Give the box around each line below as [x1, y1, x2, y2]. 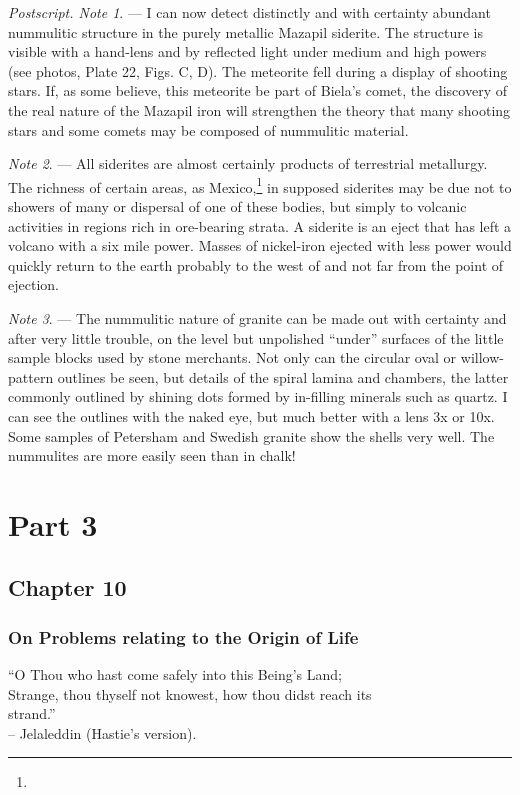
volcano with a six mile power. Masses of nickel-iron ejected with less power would [8, 235, 512, 256]
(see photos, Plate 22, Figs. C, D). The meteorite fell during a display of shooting [8, 60, 508, 81]
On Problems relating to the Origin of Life [8, 624, 359, 649]
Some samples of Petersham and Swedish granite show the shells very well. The [8, 425, 495, 446]
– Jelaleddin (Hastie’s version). [8, 722, 197, 743]
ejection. [8, 274, 59, 295]
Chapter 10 [8, 572, 127, 603]
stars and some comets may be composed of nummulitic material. [8, 119, 409, 140]
